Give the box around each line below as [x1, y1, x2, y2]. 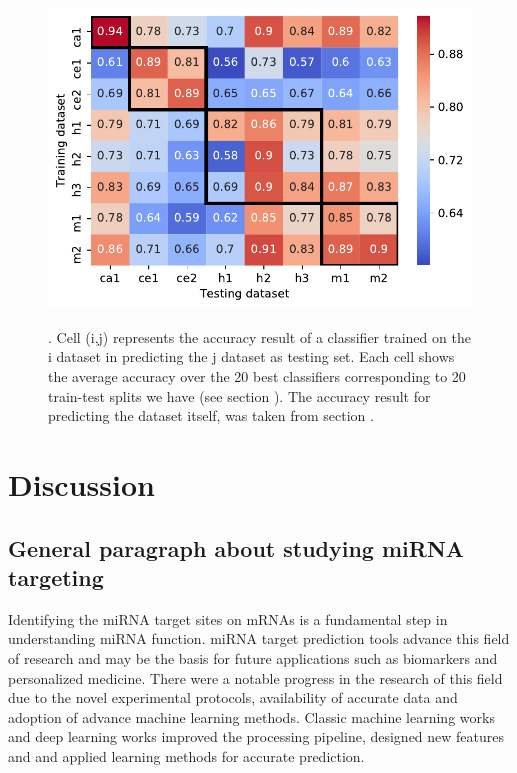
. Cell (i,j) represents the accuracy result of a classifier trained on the [48, 326, 471, 347]
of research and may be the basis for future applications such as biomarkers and [8, 647, 498, 668]
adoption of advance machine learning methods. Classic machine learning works [8, 706, 495, 727]
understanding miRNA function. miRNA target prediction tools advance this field [8, 628, 510, 649]
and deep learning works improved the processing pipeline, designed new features [8, 726, 505, 747]
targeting [8, 561, 104, 592]
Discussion [8, 463, 155, 504]
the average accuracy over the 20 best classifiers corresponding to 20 [48, 365, 466, 386]
